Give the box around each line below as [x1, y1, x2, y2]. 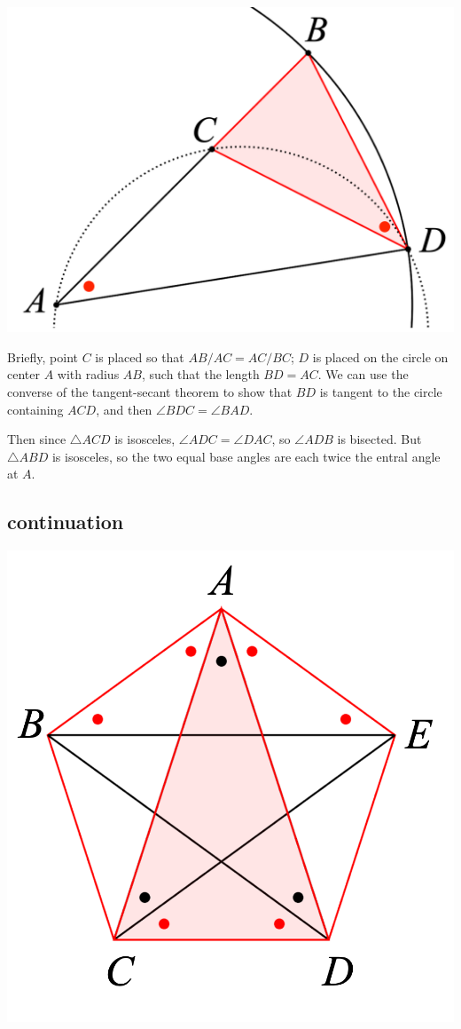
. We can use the [317, 365, 409, 384]
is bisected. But [337, 430, 422, 448]
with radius [57, 365, 120, 384]
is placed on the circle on [312, 347, 449, 366]
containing [7, 400, 64, 418]
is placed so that [95, 347, 184, 366]
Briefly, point [7, 347, 78, 366]
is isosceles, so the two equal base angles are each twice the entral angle [51, 447, 441, 465]
